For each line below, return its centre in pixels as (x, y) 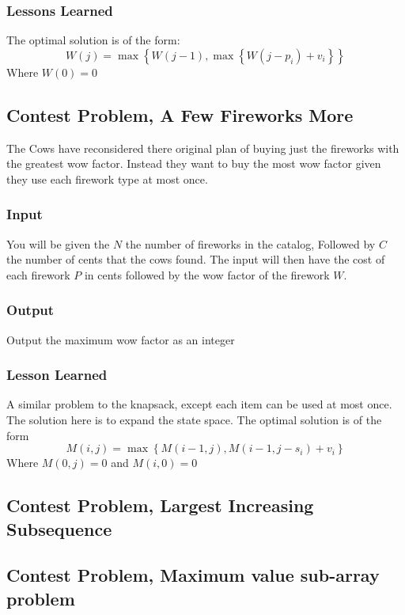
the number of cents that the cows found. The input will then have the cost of (196, 259)
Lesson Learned (57, 375)
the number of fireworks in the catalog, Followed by (250, 243)
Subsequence (59, 528)
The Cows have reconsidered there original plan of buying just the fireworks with (203, 148)
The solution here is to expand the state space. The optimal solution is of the (194, 420)
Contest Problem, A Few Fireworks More (180, 114)
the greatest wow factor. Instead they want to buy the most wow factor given (194, 163)
